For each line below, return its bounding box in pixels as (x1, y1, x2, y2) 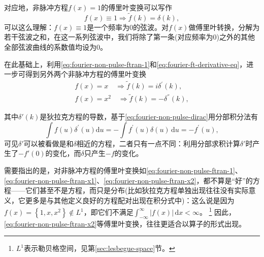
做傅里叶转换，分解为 (188, 21, 260, 32)
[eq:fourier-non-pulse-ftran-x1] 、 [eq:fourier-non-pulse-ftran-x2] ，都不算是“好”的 (4, 175, 253, 185)
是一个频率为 (87, 21, 130, 32)
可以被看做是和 (23, 138, 74, 148)
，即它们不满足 (83, 207, 134, 217)
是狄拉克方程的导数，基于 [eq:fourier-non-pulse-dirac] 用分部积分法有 (40, 111, 258, 122)
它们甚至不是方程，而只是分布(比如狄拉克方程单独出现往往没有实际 (25, 185, 249, 196)
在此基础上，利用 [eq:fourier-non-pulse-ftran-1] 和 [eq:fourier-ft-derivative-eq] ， (4, 58, 247, 69)
